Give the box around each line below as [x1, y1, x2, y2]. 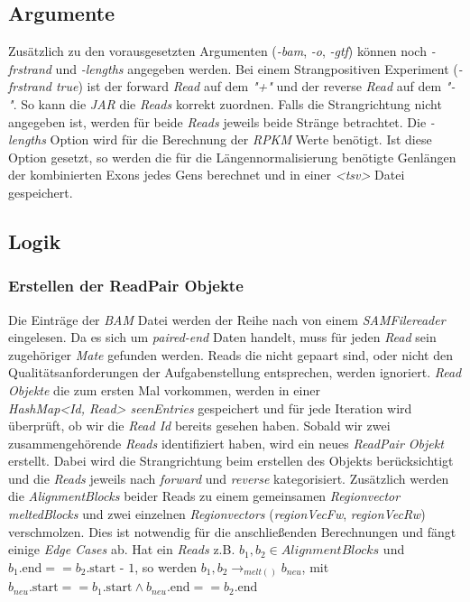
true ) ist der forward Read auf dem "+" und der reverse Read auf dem [55, 77, 442, 96]
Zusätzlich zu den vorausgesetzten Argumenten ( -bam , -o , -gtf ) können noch [8, 42, 427, 60]
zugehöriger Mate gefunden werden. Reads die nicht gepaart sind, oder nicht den [8, 345, 453, 364]
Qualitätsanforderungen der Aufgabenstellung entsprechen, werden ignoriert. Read [8, 363, 462, 382]
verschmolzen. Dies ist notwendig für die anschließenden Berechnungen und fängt [8, 522, 456, 541]
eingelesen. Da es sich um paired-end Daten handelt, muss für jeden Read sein [8, 328, 437, 347]
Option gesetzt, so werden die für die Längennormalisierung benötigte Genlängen [8, 147, 456, 166]
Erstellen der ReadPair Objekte [8, 274, 244, 297]
